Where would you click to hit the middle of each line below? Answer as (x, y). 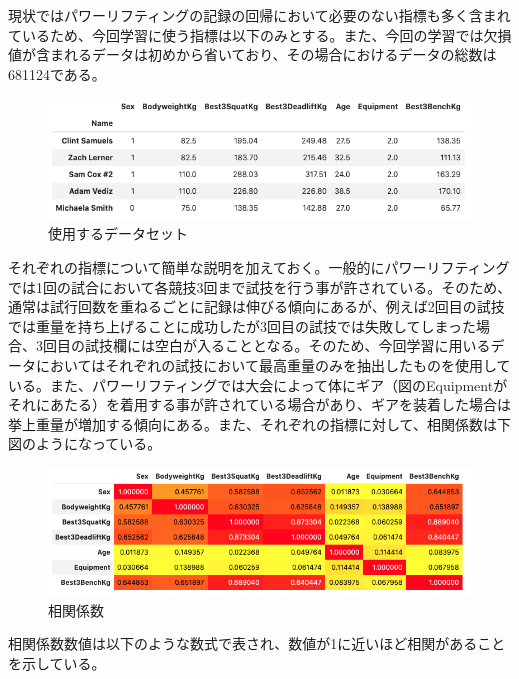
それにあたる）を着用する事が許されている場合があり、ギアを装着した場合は (260, 404)
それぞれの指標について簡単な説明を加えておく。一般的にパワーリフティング (259, 267)
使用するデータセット (118, 233)
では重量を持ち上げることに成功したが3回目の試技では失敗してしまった (242, 325)
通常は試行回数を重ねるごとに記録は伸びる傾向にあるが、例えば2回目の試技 (256, 306)
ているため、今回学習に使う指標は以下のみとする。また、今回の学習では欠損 (260, 34)
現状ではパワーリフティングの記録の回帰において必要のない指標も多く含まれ (259, 15)
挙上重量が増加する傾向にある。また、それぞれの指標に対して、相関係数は (252, 423)
